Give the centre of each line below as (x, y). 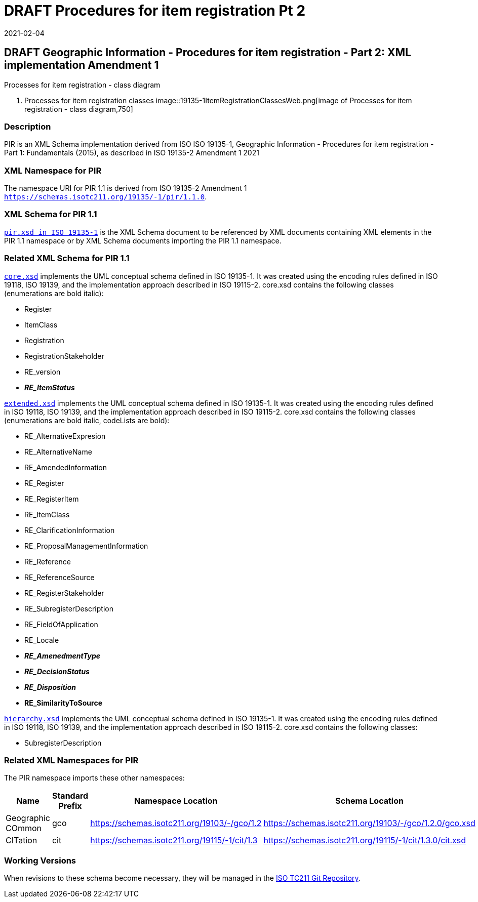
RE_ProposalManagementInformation (86, 546)
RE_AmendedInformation (66, 467)
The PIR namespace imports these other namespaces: (94, 778)
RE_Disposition (50, 687)
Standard (70, 796)
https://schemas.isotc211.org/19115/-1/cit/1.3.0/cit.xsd (365, 840)
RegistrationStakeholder (64, 356)
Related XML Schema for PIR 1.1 (67, 258)
